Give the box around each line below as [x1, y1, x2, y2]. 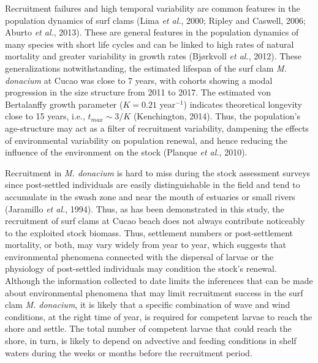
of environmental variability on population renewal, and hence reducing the [5, 133, 288, 146]
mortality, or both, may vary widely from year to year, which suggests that [5, 238, 286, 251]
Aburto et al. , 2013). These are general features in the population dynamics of [5, 26, 299, 39]
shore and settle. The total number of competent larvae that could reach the [5, 322, 292, 335]
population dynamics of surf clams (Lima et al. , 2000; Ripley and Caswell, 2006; [5, 13, 306, 26]
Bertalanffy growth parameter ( [5, 97, 123, 110]
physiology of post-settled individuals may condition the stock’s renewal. [5, 262, 277, 275]
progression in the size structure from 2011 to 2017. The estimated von [5, 86, 271, 99]
